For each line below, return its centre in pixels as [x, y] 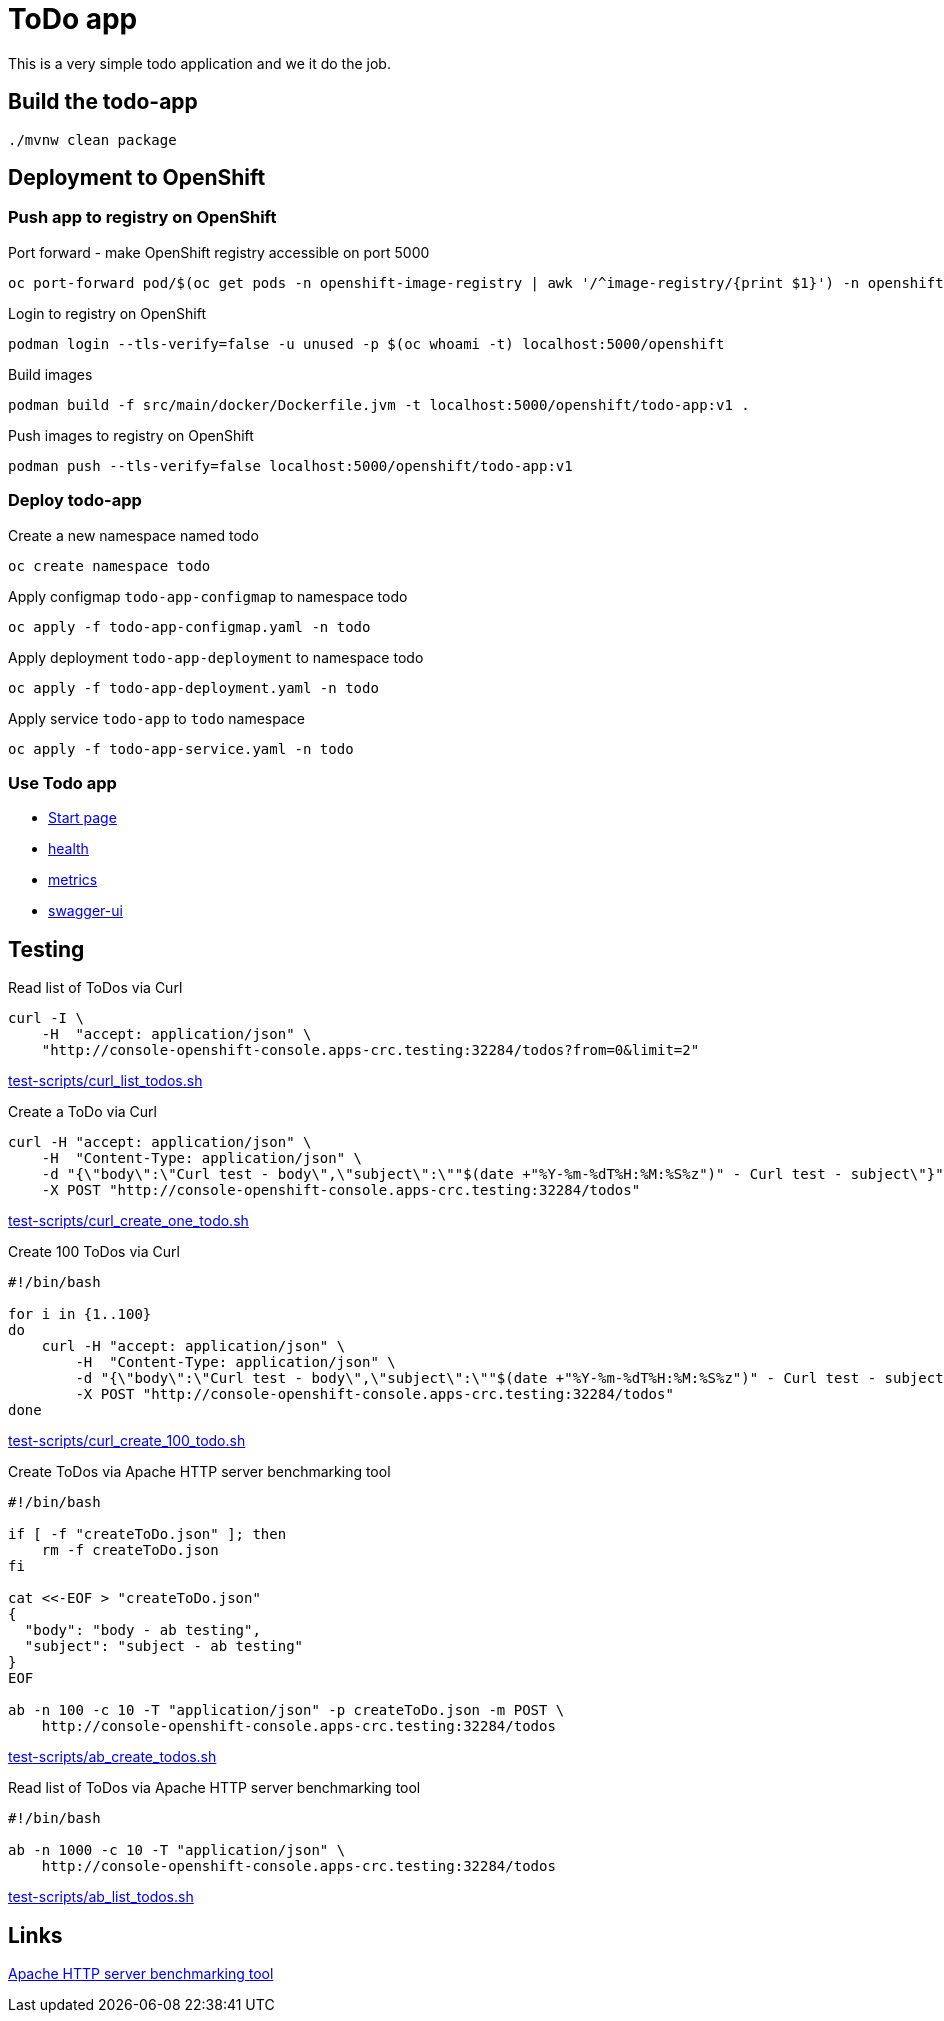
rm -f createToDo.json [130, 1550]
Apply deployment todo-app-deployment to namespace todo [216, 657]
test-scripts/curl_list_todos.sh [105, 1081]
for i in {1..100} [80, 1314]
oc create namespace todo [109, 565]
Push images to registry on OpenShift [131, 435]
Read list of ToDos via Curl [95, 988]
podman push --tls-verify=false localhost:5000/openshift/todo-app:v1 [290, 465]
